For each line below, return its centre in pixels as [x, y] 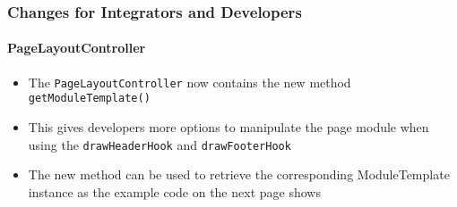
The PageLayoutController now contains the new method [190, 82]
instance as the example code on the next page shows [174, 191]
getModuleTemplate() [89, 99]
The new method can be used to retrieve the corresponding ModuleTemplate [239, 174]
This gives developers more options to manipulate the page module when [228, 126]
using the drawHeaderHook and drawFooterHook [160, 144]
